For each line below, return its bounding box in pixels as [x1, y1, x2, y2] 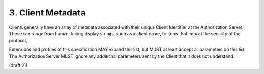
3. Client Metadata [9, 7, 86, 18]
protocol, [9, 38, 27, 44]
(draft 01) [9, 62, 28, 68]
